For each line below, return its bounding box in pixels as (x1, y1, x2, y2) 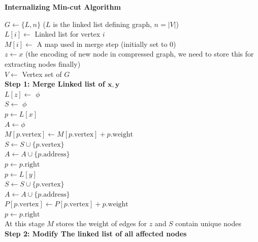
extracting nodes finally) (5, 58, 81, 69)
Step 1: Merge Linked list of (5, 78, 105, 89)
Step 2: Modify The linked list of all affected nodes (5, 228, 187, 239)
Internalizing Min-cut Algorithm (5, 2, 121, 12)
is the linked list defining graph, (53, 18, 152, 29)
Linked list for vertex (35, 29, 101, 39)
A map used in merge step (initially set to (37, 38, 168, 49)
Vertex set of (22, 68, 62, 79)
